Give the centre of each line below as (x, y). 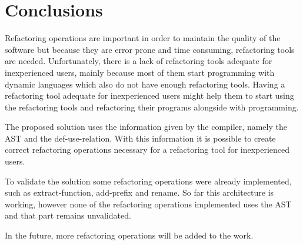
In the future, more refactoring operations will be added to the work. (129, 235)
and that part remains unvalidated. (68, 215)
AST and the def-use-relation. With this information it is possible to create (140, 138)
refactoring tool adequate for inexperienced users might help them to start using (149, 95)
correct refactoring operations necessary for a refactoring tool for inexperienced (147, 150)
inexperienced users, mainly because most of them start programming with (140, 72)
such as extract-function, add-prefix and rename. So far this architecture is (139, 192)
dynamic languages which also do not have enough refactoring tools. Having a (145, 84)
